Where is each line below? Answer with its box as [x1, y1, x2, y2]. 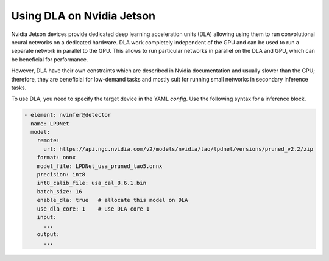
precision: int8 [37, 171, 85, 178]
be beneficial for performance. [11, 55, 88, 63]
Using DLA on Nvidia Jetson [11, 9, 155, 23]
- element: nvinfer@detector [24, 111, 111, 119]
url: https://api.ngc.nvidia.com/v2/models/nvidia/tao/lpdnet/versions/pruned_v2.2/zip [43, 145, 314, 152]
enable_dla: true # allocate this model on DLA [37, 197, 188, 204]
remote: [37, 137, 60, 144]
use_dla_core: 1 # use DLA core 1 [37, 205, 150, 212]
